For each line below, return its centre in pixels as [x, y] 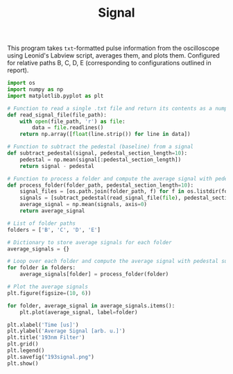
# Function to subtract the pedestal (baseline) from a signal [101, 147]
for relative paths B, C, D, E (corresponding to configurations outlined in [109, 63]
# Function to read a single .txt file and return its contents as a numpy [119, 108]
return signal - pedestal [57, 166]
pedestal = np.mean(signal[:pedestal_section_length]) [101, 160]
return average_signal [52, 211]
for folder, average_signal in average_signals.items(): [91, 306]
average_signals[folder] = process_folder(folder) [94, 274]
